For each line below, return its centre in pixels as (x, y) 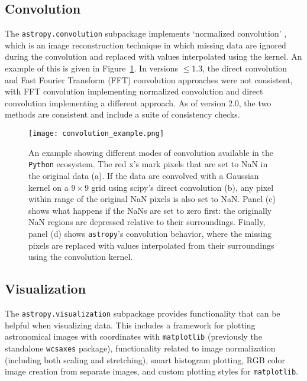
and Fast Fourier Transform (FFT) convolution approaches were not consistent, (149, 79)
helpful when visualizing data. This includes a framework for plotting (130, 325)
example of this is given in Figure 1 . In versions (92, 68)
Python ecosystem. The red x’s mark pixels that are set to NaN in (148, 164)
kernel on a (49, 187)
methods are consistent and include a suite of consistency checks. (122, 114)
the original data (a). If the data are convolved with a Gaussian (144, 175)
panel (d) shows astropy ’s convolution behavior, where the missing (150, 233)
